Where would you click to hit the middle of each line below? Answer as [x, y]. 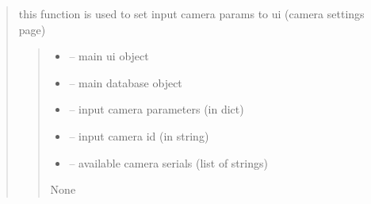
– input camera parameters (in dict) [157, 109]
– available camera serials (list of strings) [168, 162]
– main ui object [109, 56]
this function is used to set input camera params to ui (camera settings [191, 13]
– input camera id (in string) [139, 135]
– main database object [126, 82]
